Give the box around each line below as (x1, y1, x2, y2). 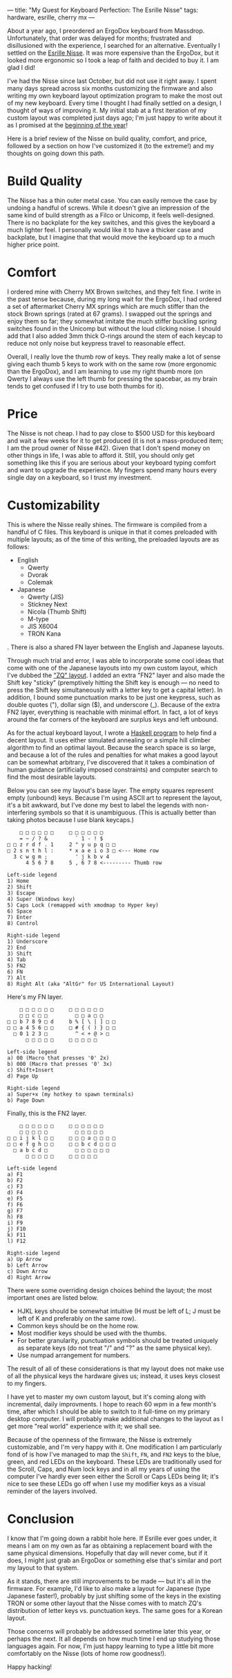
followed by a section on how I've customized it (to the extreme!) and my (7, 142, 214, 150)
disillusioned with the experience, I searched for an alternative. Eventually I (7, 42, 220, 49)
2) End (7, 944, 26, 951)
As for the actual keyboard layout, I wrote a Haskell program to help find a (7, 729, 217, 737)
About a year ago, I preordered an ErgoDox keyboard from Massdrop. (7, 27, 205, 35)
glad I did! (7, 64, 36, 71)
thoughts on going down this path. (7, 149, 105, 157)
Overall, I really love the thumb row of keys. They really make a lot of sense (7, 352, 221, 361)
